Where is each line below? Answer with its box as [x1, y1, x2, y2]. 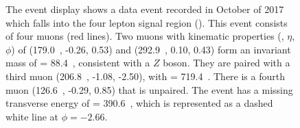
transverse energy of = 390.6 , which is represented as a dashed [5, 96, 273, 110]
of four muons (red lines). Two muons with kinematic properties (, [5, 29, 284, 43]
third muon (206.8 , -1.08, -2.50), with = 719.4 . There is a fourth [5, 68, 285, 83]
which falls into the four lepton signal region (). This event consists [5, 15, 288, 29]
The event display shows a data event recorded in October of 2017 [5, 2, 284, 16]
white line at [5, 109, 58, 123]
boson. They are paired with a [163, 55, 290, 70]
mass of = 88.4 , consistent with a [5, 55, 150, 70]
